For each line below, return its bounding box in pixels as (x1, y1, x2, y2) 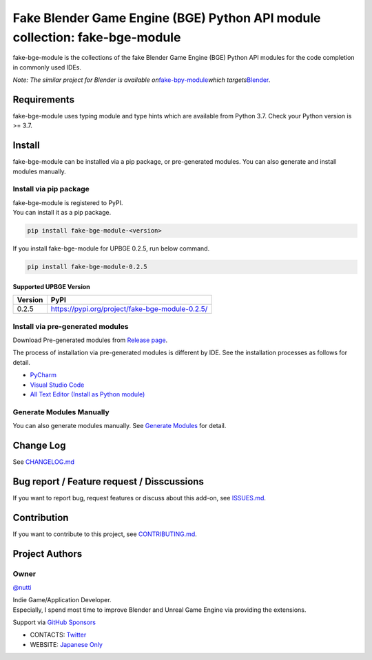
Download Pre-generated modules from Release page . (12, 336, 168, 344)
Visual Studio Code (30, 381, 85, 389)
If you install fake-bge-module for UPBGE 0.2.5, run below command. (12, 244, 210, 253)
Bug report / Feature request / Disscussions (12, 476, 205, 487)
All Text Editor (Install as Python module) (30, 390, 145, 398)
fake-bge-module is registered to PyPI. (12, 198, 123, 206)
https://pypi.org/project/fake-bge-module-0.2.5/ (50, 304, 208, 314)
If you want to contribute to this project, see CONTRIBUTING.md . (12, 530, 198, 538)
